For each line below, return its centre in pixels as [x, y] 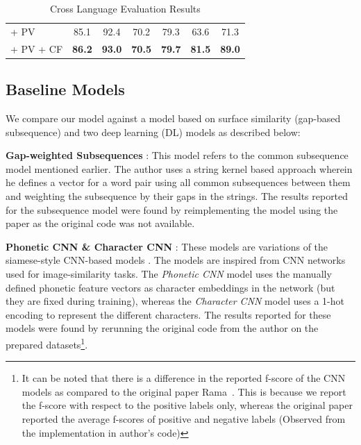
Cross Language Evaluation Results [125, 8]
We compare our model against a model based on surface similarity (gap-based [173, 118]
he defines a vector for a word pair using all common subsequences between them [178, 182]
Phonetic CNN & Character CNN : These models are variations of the [167, 246]
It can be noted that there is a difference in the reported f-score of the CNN [184, 378]
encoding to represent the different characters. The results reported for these [168, 314]
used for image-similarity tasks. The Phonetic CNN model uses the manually [169, 273]
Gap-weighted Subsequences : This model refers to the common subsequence [177, 155]
